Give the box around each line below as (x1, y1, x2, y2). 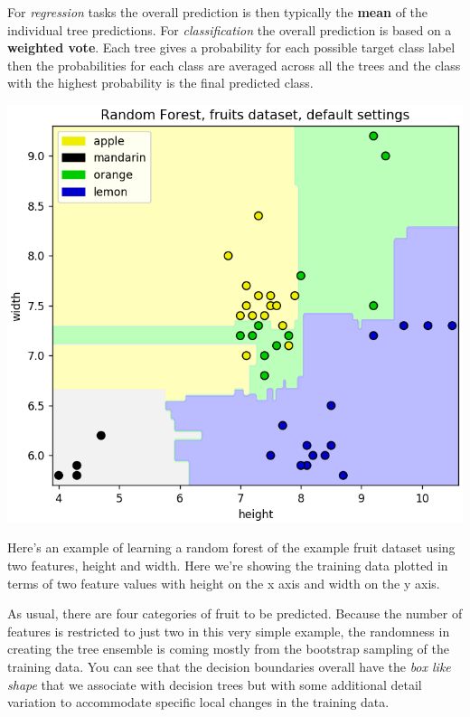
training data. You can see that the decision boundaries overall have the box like (7, 656, 451, 675)
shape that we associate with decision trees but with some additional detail (7, 675, 422, 693)
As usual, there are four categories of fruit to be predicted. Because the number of (7, 604, 463, 623)
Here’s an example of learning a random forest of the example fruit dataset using (7, 538, 456, 557)
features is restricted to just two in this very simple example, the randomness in (7, 621, 450, 640)
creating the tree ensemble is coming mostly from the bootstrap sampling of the (7, 639, 449, 658)
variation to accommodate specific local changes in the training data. (7, 693, 390, 712)
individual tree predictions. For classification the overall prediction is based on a (7, 20, 452, 39)
